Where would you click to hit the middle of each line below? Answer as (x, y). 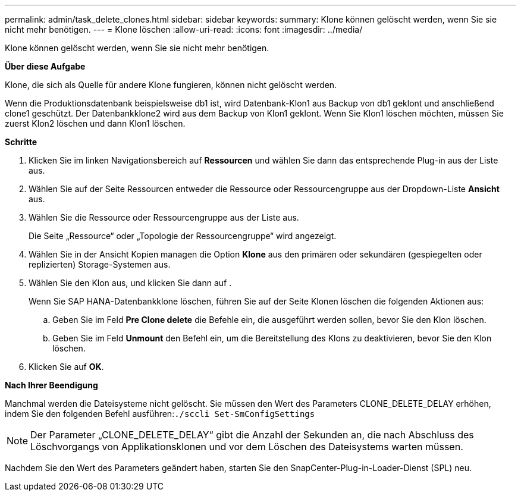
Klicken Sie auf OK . (66, 367)
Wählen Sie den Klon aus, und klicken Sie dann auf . (130, 283)
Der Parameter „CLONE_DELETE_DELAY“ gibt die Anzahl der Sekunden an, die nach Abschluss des (252, 435)
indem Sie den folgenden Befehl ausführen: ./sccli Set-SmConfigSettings (160, 414)
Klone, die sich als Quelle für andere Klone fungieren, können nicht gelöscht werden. (171, 85)
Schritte (21, 142)
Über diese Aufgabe (45, 66)
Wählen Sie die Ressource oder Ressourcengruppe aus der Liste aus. (164, 217)
